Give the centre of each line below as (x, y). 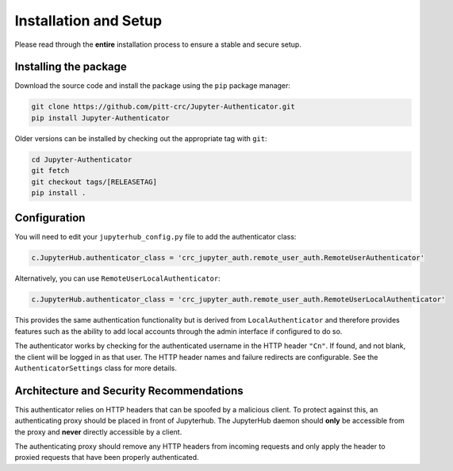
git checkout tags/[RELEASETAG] (94, 182)
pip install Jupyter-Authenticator (100, 118)
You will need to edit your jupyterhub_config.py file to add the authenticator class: (155, 237)
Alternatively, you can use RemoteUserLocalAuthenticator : (118, 278)
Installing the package (71, 67)
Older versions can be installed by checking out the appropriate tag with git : (141, 138)
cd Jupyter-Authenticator (82, 159)
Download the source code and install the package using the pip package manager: (153, 86)
